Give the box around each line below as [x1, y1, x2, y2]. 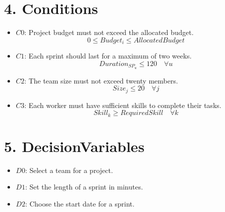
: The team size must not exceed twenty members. [24, 75, 178, 85]
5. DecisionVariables [4, 135, 144, 156]
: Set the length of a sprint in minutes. [25, 181, 143, 192]
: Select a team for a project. [25, 164, 113, 175]
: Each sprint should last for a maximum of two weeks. [24, 50, 192, 61]
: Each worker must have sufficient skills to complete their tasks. [24, 99, 221, 110]
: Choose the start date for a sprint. [25, 198, 134, 209]
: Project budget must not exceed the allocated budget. [24, 27, 194, 37]
